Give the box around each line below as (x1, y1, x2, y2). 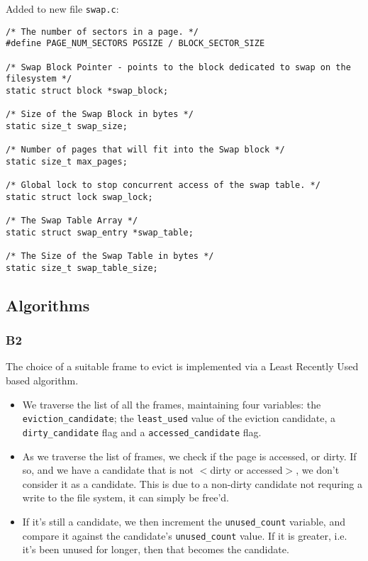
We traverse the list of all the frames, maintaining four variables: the (22, 396, 321, 411)
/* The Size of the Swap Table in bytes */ (6, 251, 214, 262)
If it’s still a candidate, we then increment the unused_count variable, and (22, 513, 345, 528)
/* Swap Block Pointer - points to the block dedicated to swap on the (6, 62, 351, 72)
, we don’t (296, 462, 340, 477)
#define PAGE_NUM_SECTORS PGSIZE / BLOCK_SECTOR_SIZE (6, 38, 265, 49)
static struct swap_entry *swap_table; (6, 227, 194, 238)
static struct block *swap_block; (6, 85, 169, 96)
